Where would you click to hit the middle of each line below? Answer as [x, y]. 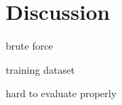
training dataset [40, 69]
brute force [29, 46]
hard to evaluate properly [61, 93]
